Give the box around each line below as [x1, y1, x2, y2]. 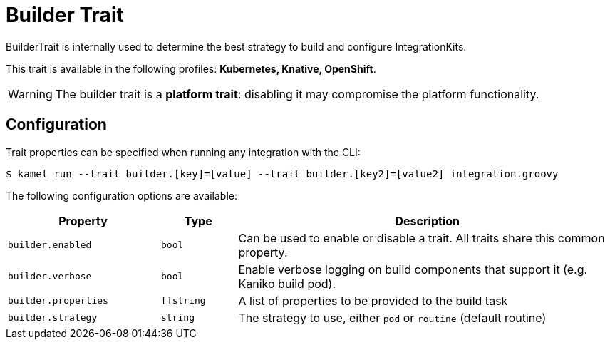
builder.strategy [8, 312, 98, 324]
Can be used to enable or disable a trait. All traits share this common [238, 230, 605, 245]
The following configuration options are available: [6, 189, 238, 202]
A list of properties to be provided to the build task [238, 293, 508, 308]
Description [395, 213, 460, 228]
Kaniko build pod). [238, 276, 336, 291]
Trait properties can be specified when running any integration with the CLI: [6, 145, 361, 158]
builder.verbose [8, 271, 92, 282]
